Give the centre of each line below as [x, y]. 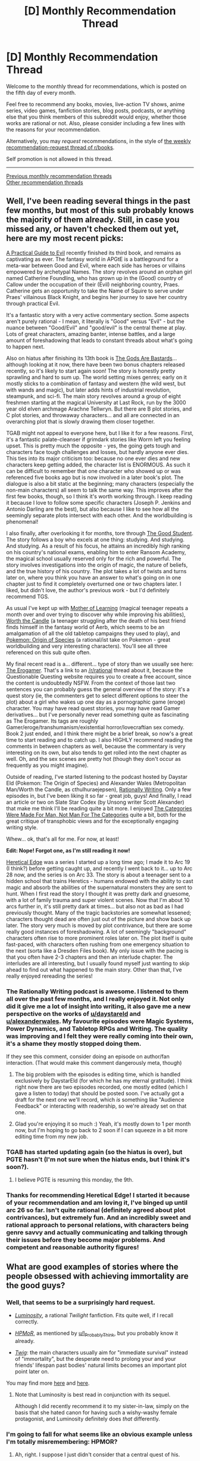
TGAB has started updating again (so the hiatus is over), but [94, 1152]
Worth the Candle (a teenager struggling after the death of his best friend [96, 620]
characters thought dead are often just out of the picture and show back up [99, 919]
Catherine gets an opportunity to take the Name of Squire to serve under [95, 291]
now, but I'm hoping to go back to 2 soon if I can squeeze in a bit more [101, 1130]
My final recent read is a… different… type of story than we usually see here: [100, 664]
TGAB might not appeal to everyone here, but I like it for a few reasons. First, [100, 433]
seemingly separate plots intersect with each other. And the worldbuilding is [99, 515]
